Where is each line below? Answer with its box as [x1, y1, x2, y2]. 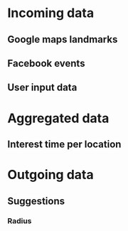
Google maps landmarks [7, 33, 118, 45]
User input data [7, 82, 78, 94]
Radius [7, 216, 32, 226]
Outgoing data [7, 167, 94, 183]
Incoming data [7, 5, 95, 21]
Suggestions [7, 195, 65, 207]
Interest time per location [7, 138, 122, 150]
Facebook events [7, 57, 85, 69]
